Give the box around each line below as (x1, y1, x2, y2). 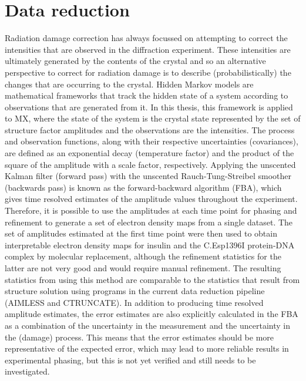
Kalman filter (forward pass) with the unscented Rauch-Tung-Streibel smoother (5, 170, 291, 182)
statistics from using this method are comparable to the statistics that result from (5, 273, 300, 285)
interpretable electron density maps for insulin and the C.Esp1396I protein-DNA (5, 238, 295, 251)
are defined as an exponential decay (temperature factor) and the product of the (5, 147, 294, 159)
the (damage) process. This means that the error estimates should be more (5, 331, 274, 343)
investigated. (5, 365, 50, 377)
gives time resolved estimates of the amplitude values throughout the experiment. (5, 193, 298, 205)
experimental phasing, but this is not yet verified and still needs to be (5, 353, 256, 366)
